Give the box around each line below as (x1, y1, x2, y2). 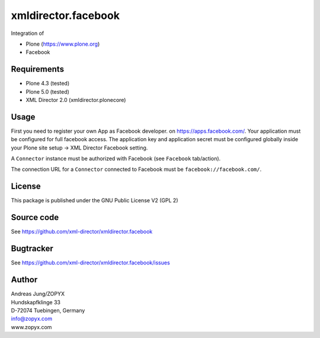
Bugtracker (11, 244, 53, 254)
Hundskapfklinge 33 (11, 298, 60, 305)
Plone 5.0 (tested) (25, 88, 69, 95)
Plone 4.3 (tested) (25, 80, 70, 87)
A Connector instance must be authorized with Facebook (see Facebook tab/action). (11, 155, 221, 162)
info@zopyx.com (11, 315, 53, 323)
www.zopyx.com (11, 323, 52, 330)
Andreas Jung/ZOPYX (11, 291, 65, 298)
